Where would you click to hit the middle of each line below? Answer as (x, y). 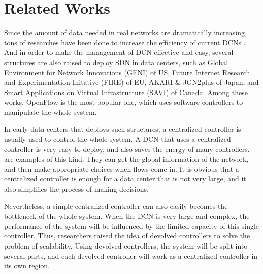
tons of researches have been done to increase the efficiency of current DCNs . (125, 42)
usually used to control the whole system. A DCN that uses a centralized (118, 139)
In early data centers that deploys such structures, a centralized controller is (123, 129)
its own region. (27, 266)
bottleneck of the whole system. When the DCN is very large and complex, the (127, 216)
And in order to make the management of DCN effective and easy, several (119, 52)
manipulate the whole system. (51, 112)
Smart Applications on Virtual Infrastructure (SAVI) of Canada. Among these (126, 92)
